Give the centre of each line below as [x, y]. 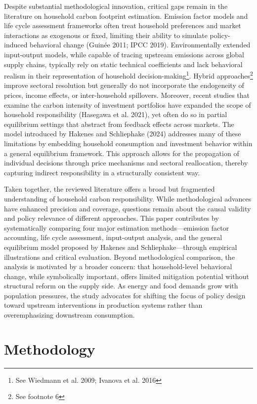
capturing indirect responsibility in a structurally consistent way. [102, 172]
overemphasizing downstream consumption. [69, 315]
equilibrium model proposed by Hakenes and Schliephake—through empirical [121, 247]
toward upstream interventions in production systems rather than [103, 305]
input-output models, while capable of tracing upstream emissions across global [124, 54]
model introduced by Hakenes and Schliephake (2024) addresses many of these [123, 134]
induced [16, 45]
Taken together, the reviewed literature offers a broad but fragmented [109, 189]
